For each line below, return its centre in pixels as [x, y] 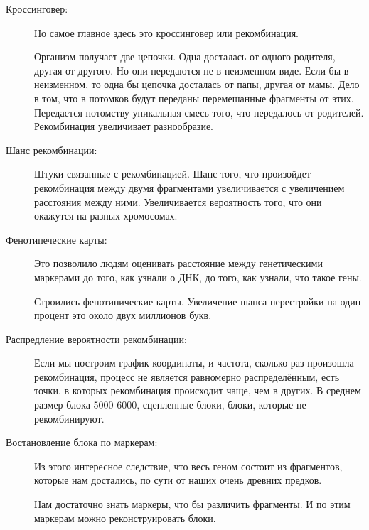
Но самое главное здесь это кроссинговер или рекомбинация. [167, 32]
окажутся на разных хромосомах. [106, 216]
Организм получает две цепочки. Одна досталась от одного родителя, [185, 56]
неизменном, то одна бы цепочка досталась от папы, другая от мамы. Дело [197, 84]
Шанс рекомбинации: [52, 150]
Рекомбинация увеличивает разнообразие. [124, 126]
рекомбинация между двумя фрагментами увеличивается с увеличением [189, 187]
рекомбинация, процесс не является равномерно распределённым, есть [187, 376]
